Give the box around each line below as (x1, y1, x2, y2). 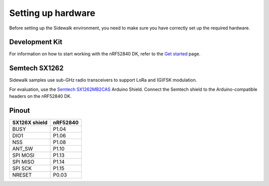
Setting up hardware (9, 7, 96, 18)
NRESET (12, 172, 32, 179)
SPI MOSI (12, 152, 35, 159)
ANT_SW (12, 145, 33, 152)
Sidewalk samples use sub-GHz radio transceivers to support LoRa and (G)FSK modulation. (9, 77, 197, 83)
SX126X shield (12, 119, 48, 126)
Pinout (9, 106, 30, 115)
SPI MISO (12, 159, 35, 166)
